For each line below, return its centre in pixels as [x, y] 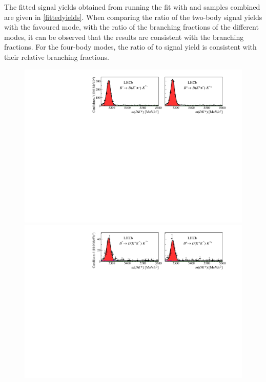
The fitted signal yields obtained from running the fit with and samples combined [132, 7]
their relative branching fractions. [57, 57]
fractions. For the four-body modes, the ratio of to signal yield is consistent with [130, 47]
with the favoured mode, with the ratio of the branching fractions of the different [131, 27]
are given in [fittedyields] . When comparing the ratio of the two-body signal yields [133, 17]
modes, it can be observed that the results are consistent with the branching [124, 37]
